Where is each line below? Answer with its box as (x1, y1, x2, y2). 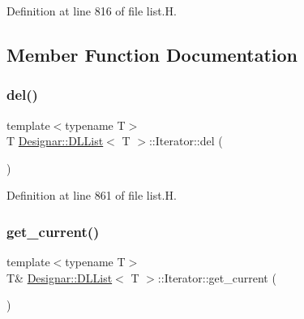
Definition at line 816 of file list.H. (6, 2, 177, 19)
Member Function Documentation (6, 41, 298, 67)
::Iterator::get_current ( (157, 269, 276, 286)
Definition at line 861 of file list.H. (6, 187, 177, 204)
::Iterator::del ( (148, 132, 223, 149)
